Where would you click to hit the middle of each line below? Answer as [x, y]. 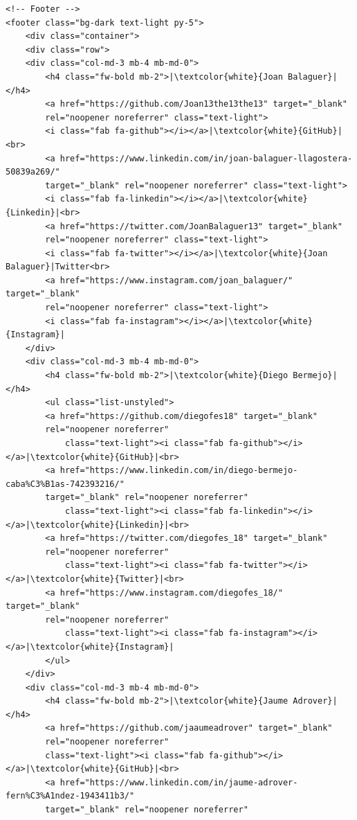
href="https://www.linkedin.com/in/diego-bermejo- [179, 471]
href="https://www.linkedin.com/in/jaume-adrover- [179, 782]
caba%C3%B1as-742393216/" [65, 484]
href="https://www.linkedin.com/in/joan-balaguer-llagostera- [206, 158]
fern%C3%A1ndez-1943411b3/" [70, 796]
